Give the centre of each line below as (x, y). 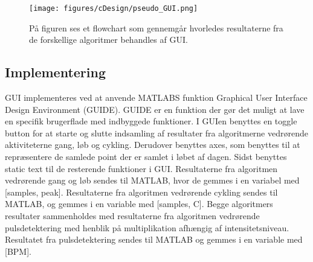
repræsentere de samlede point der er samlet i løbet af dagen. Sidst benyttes (146, 157)
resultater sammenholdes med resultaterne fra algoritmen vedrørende (132, 215)
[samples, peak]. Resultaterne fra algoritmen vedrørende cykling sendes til (141, 192)
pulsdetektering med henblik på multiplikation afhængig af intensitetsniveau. (147, 227)
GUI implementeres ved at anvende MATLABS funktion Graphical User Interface (156, 97)
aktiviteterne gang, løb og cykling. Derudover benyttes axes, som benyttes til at (153, 145)
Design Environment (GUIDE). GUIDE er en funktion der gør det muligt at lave (155, 109)
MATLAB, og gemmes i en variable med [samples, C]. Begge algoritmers (139, 204)
